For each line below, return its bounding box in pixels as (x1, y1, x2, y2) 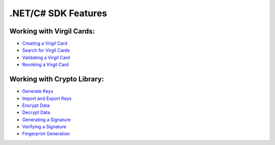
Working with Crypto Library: (9, 75, 104, 84)
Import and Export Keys (22, 95, 72, 101)
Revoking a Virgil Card (22, 61, 69, 68)
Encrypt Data (22, 102, 50, 108)
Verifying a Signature (22, 124, 67, 130)
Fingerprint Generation (22, 131, 70, 137)
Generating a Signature (22, 117, 71, 123)
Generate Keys (22, 88, 53, 94)
